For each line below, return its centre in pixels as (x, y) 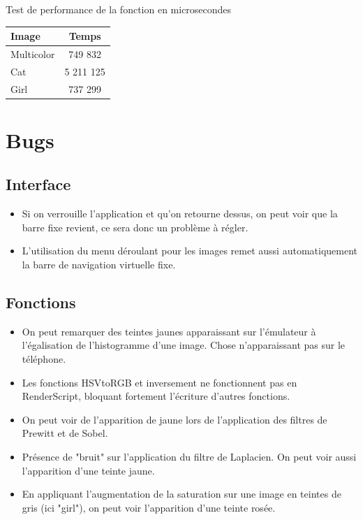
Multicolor (33, 53)
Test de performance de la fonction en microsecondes (119, 9)
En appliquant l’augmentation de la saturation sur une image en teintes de (181, 494)
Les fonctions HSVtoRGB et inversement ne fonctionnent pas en (160, 382)
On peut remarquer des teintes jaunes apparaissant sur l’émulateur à (169, 331)
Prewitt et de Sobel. (65, 433)
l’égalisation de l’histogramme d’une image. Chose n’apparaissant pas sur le (184, 345)
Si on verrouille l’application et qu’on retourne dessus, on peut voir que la (180, 214)
